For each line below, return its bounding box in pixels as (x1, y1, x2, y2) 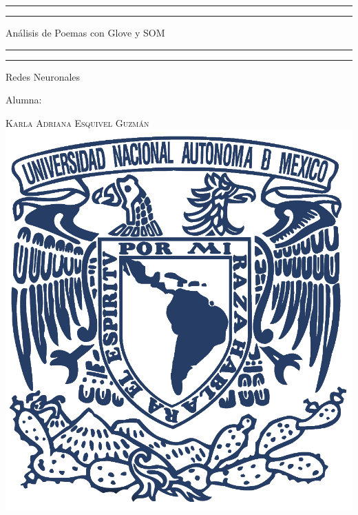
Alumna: (6, 92, 42, 107)
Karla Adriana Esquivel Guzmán (6, 115, 149, 130)
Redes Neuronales (6, 69, 81, 83)
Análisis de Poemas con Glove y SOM (6, 26, 165, 39)
